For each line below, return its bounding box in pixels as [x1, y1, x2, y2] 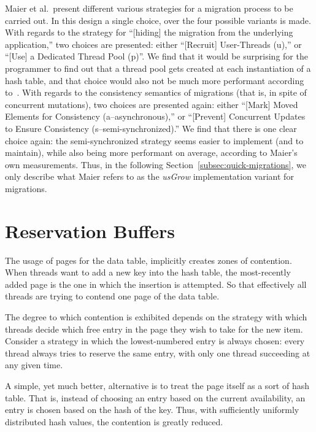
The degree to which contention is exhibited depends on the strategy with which [5, 310, 307, 323]
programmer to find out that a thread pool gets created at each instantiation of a [5, 61, 311, 74]
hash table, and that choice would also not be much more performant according [5, 74, 304, 87]
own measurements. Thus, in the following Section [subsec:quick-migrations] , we [5, 158, 306, 171]
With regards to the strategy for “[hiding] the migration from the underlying [5, 26, 293, 39]
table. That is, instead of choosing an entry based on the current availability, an [5, 391, 306, 404]
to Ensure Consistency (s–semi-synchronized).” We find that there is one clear [5, 121, 297, 134]
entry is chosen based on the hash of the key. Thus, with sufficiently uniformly [5, 403, 299, 416]
